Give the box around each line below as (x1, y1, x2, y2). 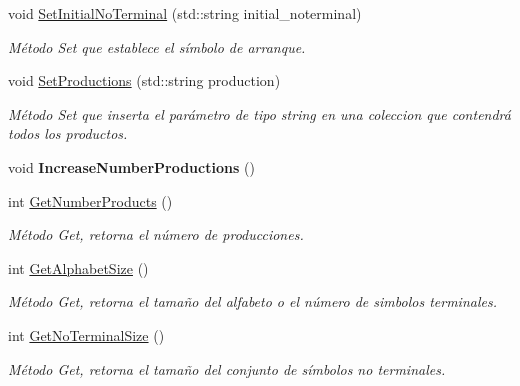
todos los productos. (8, 123, 128, 144)
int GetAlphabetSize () (8, 257, 149, 278)
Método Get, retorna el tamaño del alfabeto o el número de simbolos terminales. (8, 291, 497, 312)
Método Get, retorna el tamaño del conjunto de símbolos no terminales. (8, 358, 446, 379)
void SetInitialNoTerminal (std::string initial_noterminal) (8, 3, 362, 23)
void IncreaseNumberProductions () (8, 156, 255, 177)
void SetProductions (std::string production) (8, 70, 281, 91)
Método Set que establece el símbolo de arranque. (8, 36, 306, 57)
